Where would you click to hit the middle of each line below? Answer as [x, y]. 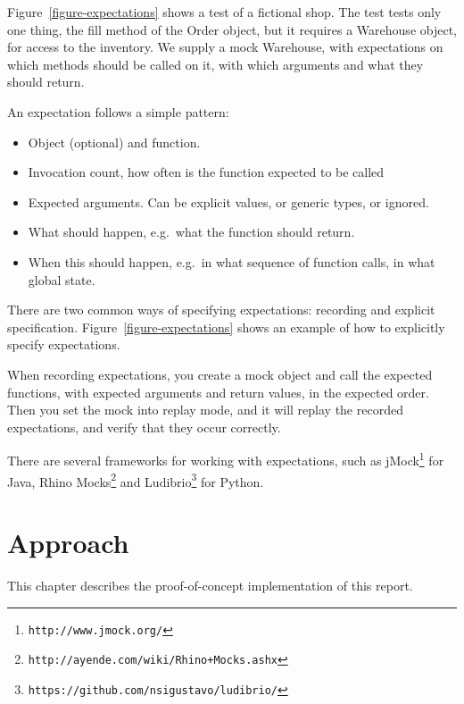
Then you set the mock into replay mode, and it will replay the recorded [205, 410]
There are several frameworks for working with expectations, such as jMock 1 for [226, 459]
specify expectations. [64, 344]
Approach [68, 542]
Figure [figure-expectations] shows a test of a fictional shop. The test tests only [224, 12]
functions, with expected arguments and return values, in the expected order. [218, 392]
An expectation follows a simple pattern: [118, 111]
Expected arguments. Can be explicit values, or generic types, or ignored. [228, 201]
